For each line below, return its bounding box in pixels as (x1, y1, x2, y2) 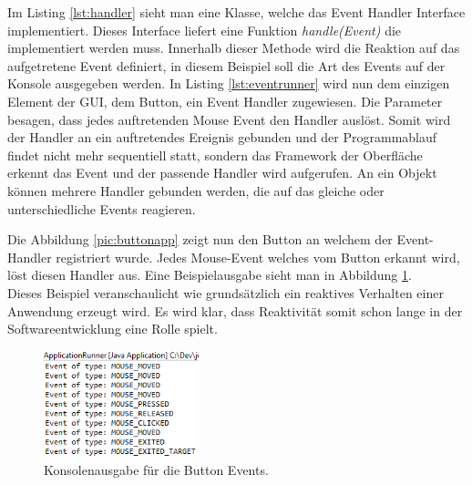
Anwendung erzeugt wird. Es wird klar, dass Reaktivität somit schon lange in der (7, 301, 463, 320)
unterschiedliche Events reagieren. (7, 199, 196, 218)
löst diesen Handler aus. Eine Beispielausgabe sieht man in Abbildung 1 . (7, 265, 412, 284)
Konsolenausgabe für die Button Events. (44, 460, 269, 480)
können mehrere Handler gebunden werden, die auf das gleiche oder (7, 181, 385, 200)
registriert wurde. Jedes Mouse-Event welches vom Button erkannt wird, (56, 247, 460, 266)
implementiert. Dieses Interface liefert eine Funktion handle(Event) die (7, 20, 402, 39)
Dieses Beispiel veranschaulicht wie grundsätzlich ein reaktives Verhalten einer (7, 283, 444, 302)
